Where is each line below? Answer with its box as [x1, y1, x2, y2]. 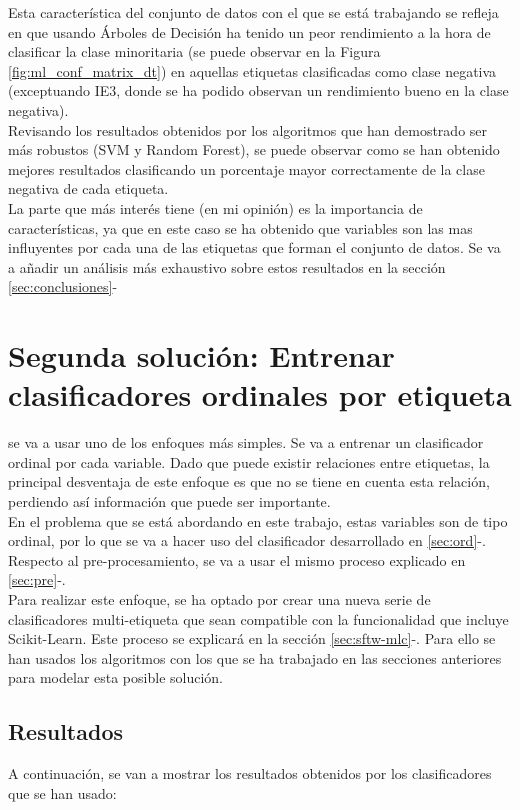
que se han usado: [8, 782, 117, 803]
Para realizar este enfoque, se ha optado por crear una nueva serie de [8, 588, 431, 609]
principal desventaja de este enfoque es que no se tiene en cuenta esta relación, [8, 471, 490, 492]
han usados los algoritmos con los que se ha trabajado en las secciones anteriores [8, 647, 502, 668]
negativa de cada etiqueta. [8, 178, 169, 199]
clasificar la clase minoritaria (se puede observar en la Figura [8, 41, 381, 62]
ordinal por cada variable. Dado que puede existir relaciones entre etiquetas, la [8, 451, 490, 472]
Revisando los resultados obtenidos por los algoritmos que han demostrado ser [8, 119, 488, 140]
